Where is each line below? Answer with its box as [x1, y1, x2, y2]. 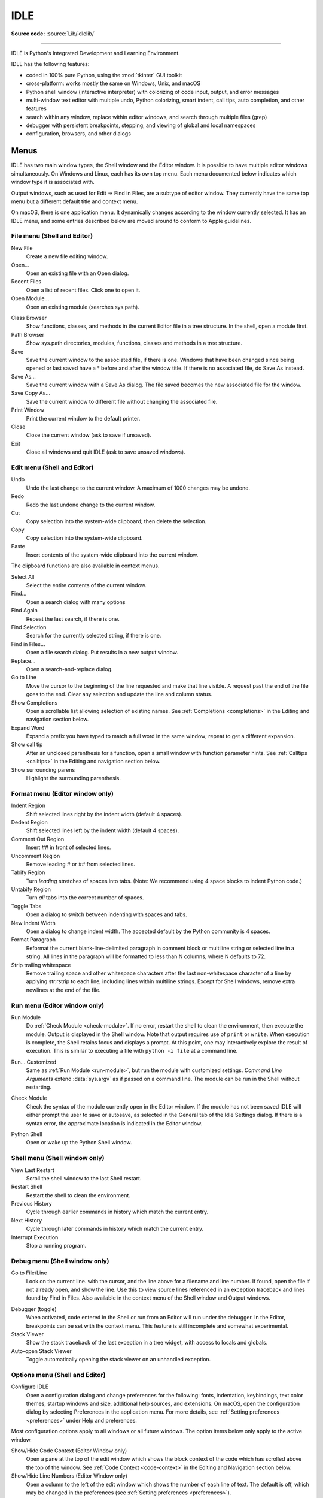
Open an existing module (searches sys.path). [26, 303, 140, 310]
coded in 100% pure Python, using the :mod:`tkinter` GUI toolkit [26, 71, 182, 78]
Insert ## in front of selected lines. [26, 844, 111, 851]
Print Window [11, 406, 45, 413]
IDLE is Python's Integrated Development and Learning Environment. [11, 49, 181, 56]
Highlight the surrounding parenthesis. [26, 775, 121, 782]
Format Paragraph [11, 936, 56, 943]
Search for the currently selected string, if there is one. [26, 632, 161, 639]
